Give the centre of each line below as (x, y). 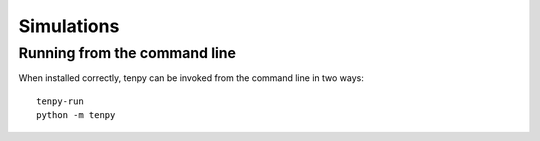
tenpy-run (60, 101)
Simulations (69, 26)
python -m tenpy (76, 115)
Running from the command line (127, 53)
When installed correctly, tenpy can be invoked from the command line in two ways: (191, 78)
